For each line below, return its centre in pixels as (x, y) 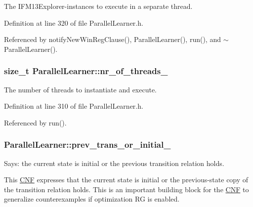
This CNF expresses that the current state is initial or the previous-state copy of (126, 180)
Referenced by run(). (35, 122)
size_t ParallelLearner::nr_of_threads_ (86, 71)
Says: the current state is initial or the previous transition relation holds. (114, 163)
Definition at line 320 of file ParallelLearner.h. (74, 22)
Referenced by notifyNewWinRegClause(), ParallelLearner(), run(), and (112, 39)
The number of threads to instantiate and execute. (81, 89)
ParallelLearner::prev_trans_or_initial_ (87, 145)
